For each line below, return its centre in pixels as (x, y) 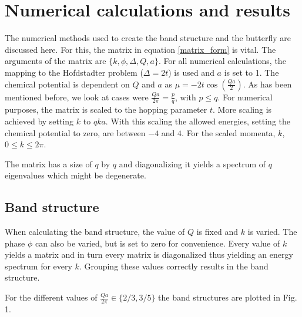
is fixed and (217, 232)
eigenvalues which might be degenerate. (75, 175)
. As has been (267, 84)
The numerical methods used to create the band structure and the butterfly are (148, 38)
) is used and (191, 72)
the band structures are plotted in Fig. (228, 297)
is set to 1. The (251, 72)
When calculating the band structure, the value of (95, 232)
